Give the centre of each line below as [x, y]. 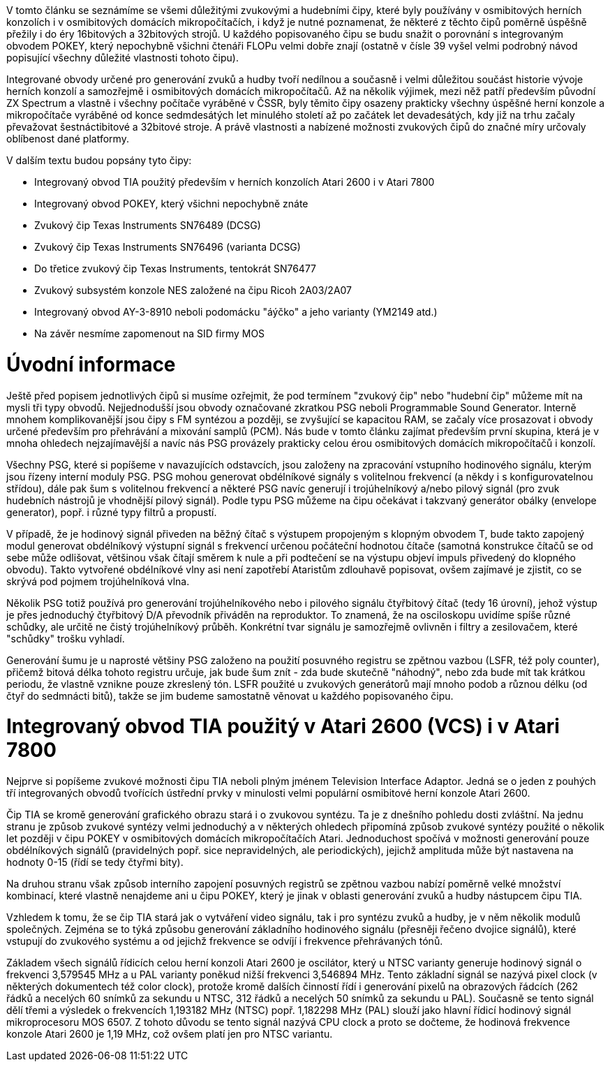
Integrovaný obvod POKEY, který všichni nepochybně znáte [171, 204]
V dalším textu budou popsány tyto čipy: [99, 160]
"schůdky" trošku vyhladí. [66, 638]
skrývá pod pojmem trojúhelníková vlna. [98, 581]
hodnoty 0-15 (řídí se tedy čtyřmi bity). [95, 862]
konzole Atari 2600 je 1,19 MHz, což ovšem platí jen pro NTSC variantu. [170, 1034]
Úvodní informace [91, 364]
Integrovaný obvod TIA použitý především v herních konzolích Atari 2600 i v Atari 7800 [235, 182]
